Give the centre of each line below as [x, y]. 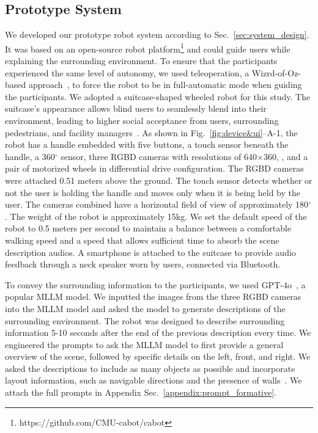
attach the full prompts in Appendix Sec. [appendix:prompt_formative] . [141, 392]
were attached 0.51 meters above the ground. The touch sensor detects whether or [159, 180]
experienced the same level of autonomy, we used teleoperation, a [127, 72]
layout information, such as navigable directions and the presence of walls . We [153, 380]
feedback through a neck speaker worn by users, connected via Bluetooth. [143, 264]
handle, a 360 [30, 156]
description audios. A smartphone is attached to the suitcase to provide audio [150, 252]
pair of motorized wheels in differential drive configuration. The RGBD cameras [154, 168]
